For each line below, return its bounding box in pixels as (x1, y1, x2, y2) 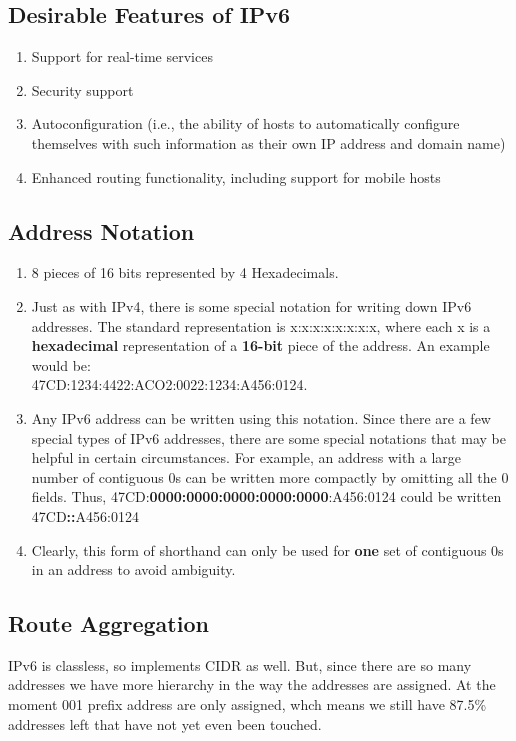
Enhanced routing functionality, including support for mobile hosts (31, 166, 441, 187)
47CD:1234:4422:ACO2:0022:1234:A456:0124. (31, 374, 308, 395)
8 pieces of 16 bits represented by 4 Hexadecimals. (31, 262, 339, 283)
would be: (31, 354, 91, 375)
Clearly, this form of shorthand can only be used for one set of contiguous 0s (31, 539, 504, 560)
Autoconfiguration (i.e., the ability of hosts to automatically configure (31, 113, 460, 134)
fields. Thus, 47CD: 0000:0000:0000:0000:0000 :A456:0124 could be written (31, 486, 502, 507)
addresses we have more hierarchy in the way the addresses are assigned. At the (8, 674, 496, 695)
